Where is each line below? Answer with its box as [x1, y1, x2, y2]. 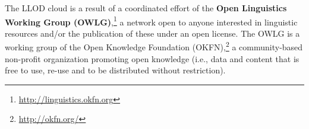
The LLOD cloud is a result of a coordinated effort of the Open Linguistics [5, 2, 287, 14]
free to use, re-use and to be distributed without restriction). [5, 64, 226, 76]
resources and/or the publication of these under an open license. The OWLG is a [5, 27, 300, 39]
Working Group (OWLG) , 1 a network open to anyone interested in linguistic [5, 14, 298, 28]
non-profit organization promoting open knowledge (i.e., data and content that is [5, 52, 299, 64]
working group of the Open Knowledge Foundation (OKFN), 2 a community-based [5, 39, 303, 53]
